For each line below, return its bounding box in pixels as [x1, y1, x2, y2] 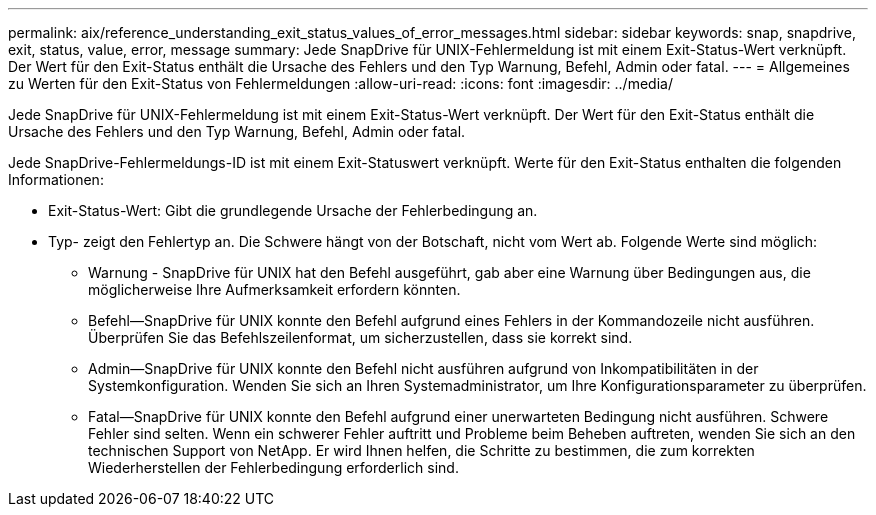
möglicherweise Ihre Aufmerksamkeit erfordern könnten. [88, 281, 461, 298]
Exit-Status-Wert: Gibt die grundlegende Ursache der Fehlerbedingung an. [48, 202, 538, 219]
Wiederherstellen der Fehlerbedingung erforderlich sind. [88, 459, 459, 476]
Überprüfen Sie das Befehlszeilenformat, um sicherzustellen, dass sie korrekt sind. [88, 329, 633, 346]
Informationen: [8, 171, 104, 188]
